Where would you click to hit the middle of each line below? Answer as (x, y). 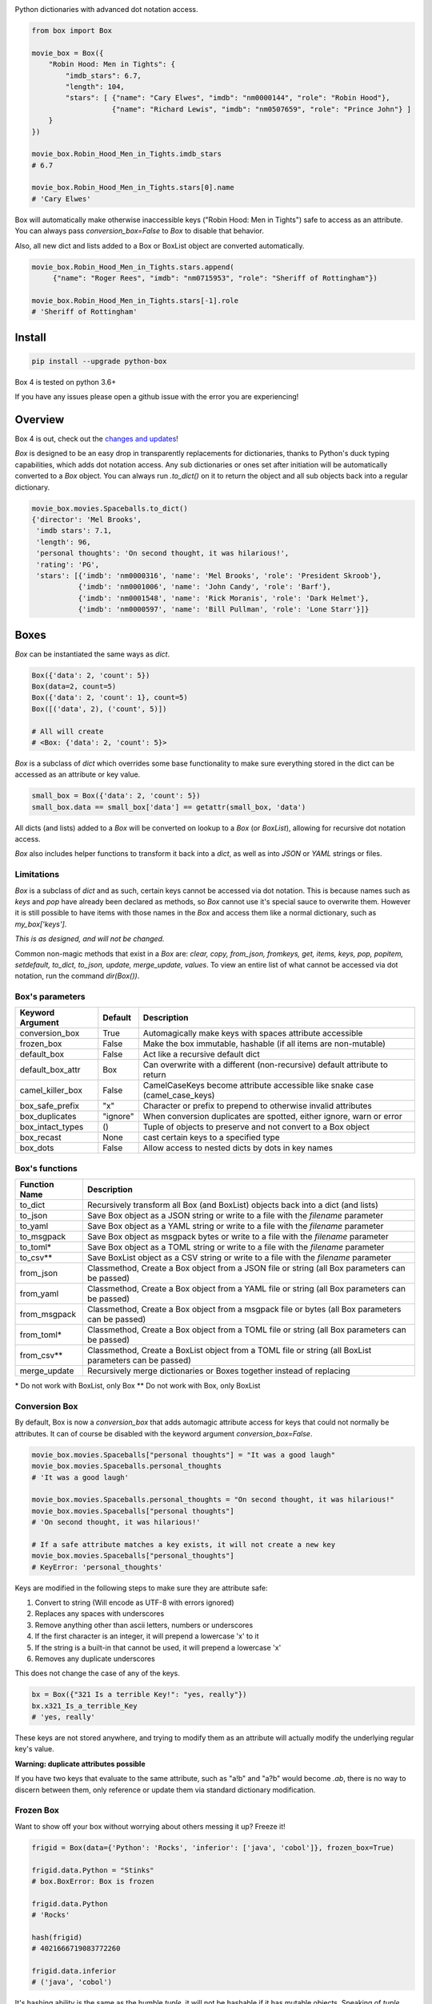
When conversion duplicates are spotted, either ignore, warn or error (273, 1117)
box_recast (40, 1137)
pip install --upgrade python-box (99, 361)
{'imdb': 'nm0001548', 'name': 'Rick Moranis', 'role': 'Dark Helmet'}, (224, 598)
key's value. (35, 1749)
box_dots (37, 1148)
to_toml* (36, 1247)
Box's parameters (50, 996)
